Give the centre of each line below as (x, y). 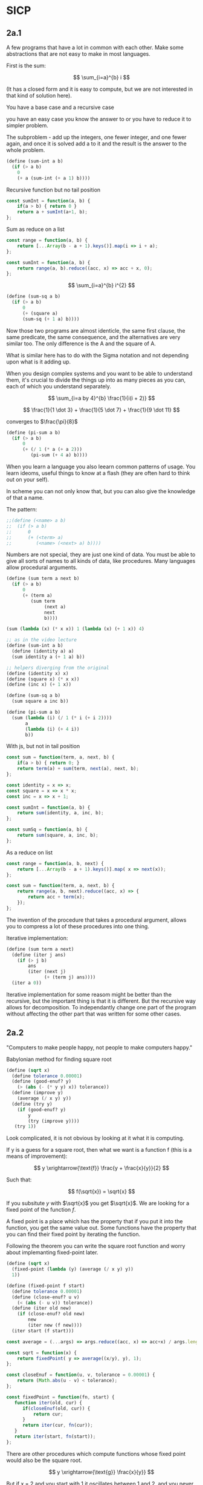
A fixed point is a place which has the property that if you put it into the (95, 1221)
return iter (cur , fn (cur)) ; (58, 1425)
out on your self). (28, 480)
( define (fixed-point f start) (46, 1286)
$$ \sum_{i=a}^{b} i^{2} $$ (101, 285)
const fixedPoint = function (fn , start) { (60, 1397)
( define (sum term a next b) (43, 579)
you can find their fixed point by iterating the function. (73, 1234)
